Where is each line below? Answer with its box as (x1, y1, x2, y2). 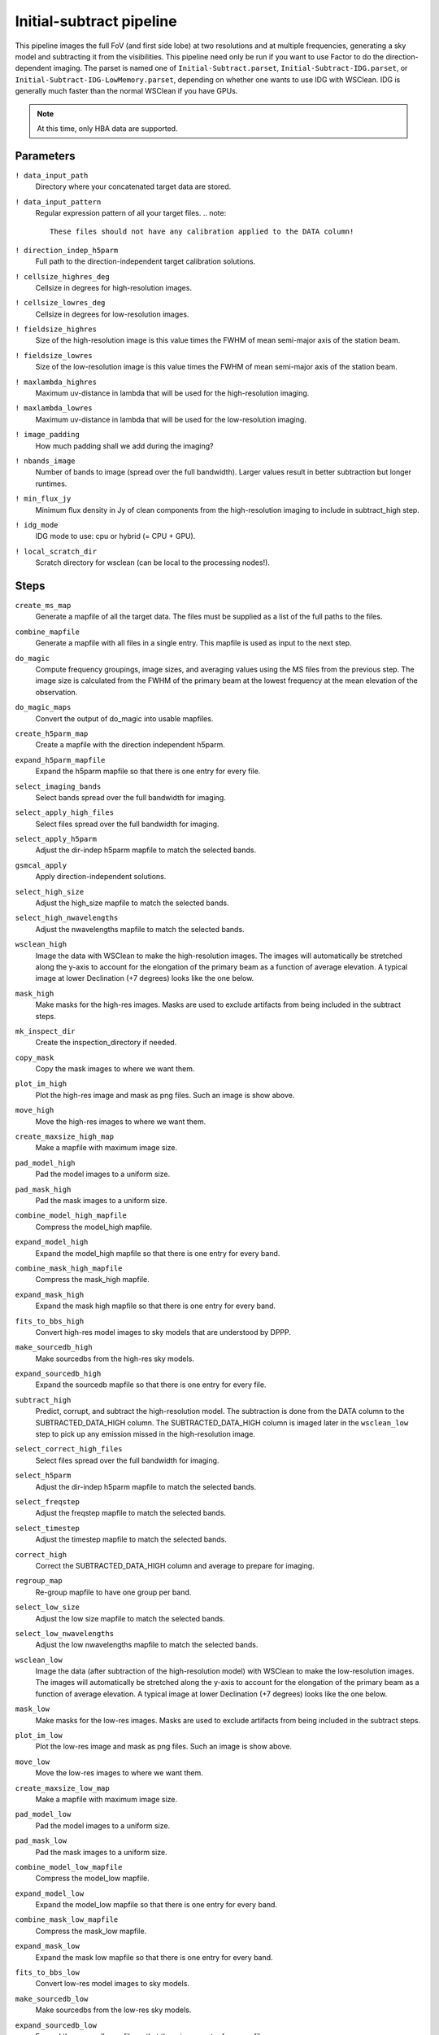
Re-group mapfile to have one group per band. (35, 1587, 192, 1597)
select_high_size (15, 887, 85, 896)
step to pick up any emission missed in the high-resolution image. (35, 1429, 256, 1439)
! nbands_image (15, 457, 76, 466)
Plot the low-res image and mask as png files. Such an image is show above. (35, 1742, 293, 1752)
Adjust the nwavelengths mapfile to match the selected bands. (35, 924, 245, 934)
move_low (15, 1757, 50, 1766)
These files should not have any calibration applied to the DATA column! (50, 227, 354, 236)
